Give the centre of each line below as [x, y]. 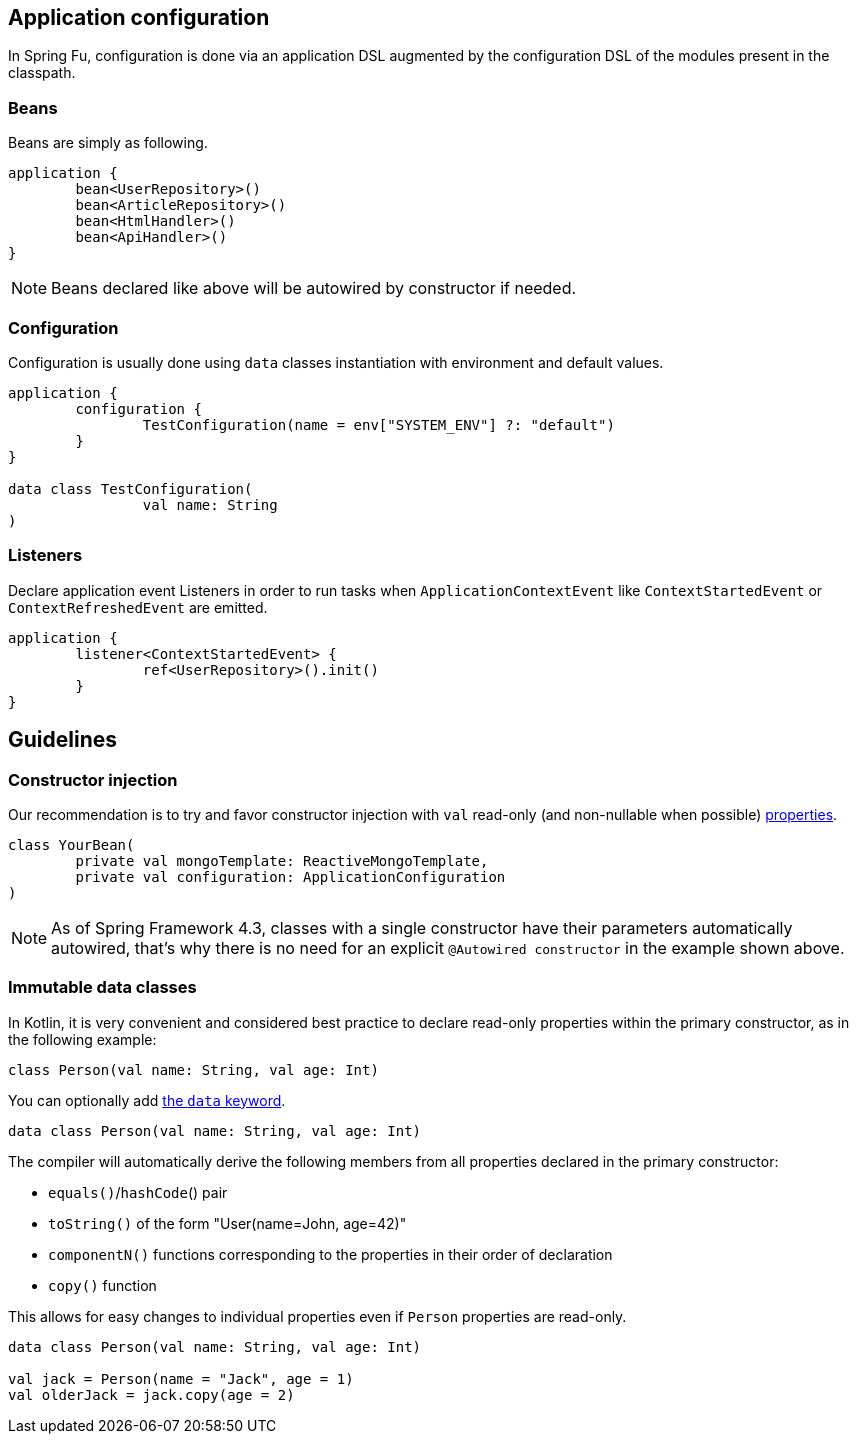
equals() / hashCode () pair [138, 1192]
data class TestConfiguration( [130, 488]
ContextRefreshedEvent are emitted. [138, 607]
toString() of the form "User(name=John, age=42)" [227, 1223]
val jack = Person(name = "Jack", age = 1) [181, 1378]
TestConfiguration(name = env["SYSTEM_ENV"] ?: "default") [378, 424]
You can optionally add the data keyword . [147, 1100]
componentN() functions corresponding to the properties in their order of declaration [330, 1254]
